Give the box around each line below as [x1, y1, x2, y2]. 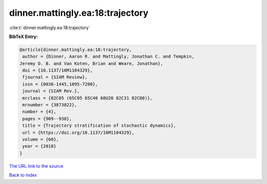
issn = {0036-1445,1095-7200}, [22, 81, 98, 87]
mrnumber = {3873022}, [22, 102, 78, 108]
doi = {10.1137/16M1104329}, [22, 68, 93, 74]
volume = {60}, [22, 137, 59, 142]
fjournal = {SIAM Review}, [22, 74, 88, 80]
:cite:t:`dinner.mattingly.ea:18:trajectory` [9, 25, 90, 31]
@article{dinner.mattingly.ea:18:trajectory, [19, 47, 132, 52]
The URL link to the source [9, 163, 64, 169]
